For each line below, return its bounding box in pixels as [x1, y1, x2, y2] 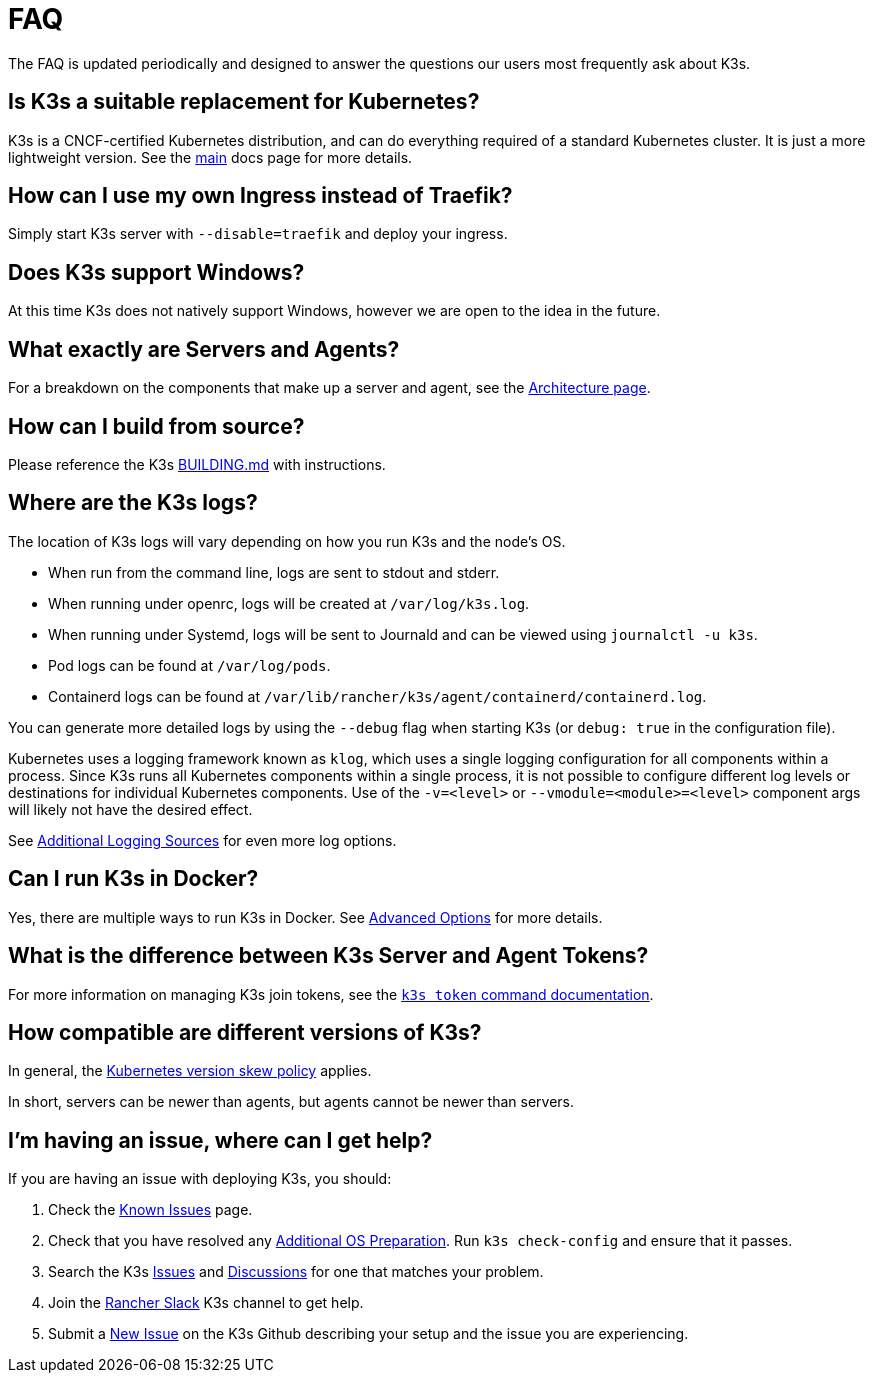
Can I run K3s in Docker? [8, 866, 259, 892]
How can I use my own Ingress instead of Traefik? [8, 183, 513, 209]
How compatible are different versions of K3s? [8, 1019, 482, 1045]
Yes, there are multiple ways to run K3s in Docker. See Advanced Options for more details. [8, 908, 603, 926]
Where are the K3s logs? [8, 490, 258, 516]
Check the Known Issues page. [48, 1201, 253, 1219]
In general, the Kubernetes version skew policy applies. [8, 1062, 372, 1080]
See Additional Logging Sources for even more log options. [8, 831, 397, 849]
